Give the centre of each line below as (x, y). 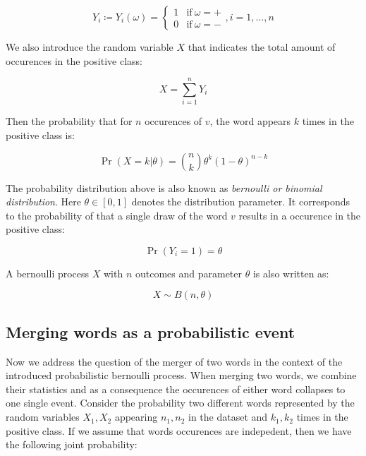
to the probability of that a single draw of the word (117, 215)
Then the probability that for (69, 121)
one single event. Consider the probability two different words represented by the (180, 403)
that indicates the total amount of (262, 47)
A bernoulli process (48, 273)
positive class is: (40, 134)
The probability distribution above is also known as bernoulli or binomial (164, 187)
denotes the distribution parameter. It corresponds (241, 202)
